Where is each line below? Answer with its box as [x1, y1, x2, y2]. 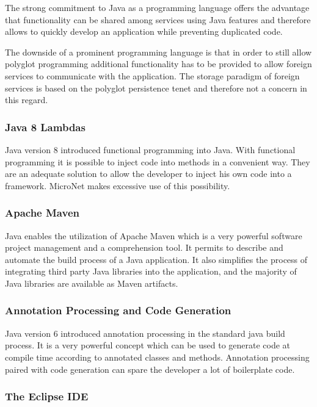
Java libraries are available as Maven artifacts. [5, 276, 178, 289]
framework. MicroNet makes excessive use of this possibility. [5, 179, 230, 192]
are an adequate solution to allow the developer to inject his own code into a [5, 167, 292, 180]
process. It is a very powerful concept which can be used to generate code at [5, 339, 291, 351]
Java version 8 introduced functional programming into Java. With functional [5, 143, 296, 156]
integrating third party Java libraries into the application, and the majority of [5, 265, 297, 278]
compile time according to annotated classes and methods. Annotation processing [5, 350, 310, 363]
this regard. [5, 93, 48, 106]
